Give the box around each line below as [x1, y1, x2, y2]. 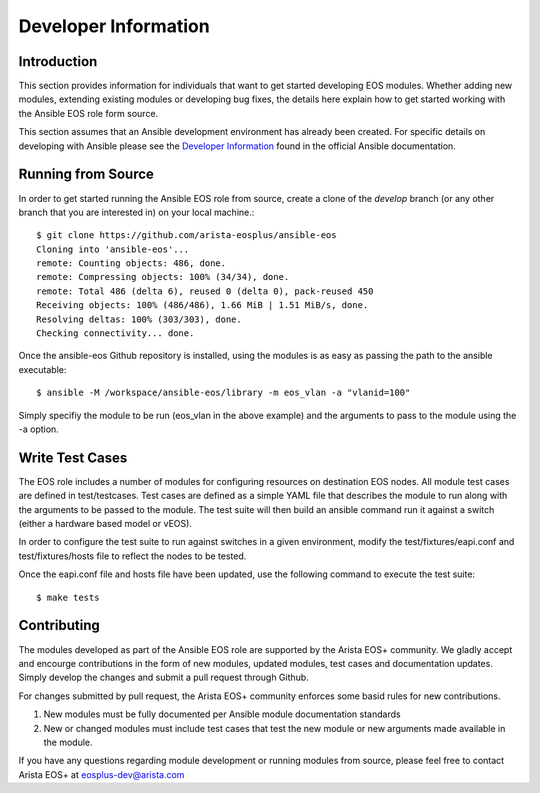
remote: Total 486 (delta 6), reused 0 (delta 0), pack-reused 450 [36, 285, 374, 297]
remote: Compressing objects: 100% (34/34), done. [36, 271, 290, 283]
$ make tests [36, 591, 100, 603]
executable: [18, 363, 67, 375]
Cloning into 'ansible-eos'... [36, 243, 190, 255]
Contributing [18, 617, 100, 634]
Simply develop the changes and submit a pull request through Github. [18, 671, 309, 684]
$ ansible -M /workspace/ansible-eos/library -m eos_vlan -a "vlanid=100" [36, 387, 411, 399]
